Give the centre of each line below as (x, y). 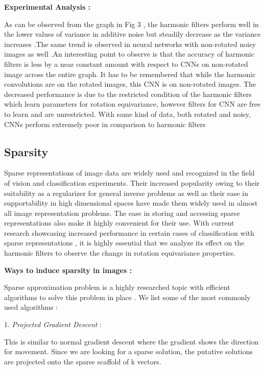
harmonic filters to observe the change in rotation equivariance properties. (120, 253)
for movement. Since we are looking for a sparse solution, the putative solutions (129, 351)
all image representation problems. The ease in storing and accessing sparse (122, 213)
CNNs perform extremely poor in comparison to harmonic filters (105, 124)
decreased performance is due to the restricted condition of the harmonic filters (128, 94)
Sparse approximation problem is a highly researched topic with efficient (117, 287)
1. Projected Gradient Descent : (53, 324)
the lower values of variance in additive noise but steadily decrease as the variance (132, 34)
